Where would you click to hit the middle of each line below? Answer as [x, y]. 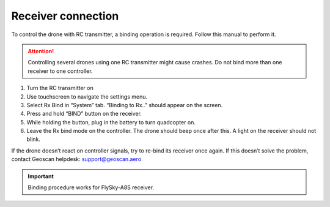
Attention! [41, 51]
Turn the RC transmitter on [60, 88]
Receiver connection [65, 16]
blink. [34, 139]
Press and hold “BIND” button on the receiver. [84, 114]
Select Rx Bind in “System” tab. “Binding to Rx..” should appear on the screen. [125, 105]
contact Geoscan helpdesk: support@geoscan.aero [76, 159]
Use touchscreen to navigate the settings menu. [87, 96]
